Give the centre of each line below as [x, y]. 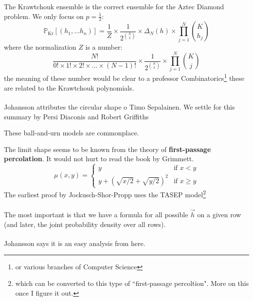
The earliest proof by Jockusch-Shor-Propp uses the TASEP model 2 [105, 193]
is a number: [104, 47]
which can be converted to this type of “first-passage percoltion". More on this [132, 283]
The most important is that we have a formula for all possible [96, 214]
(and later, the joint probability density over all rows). [85, 224]
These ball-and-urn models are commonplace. [72, 133]
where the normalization [40, 47]
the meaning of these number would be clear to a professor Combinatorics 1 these [124, 77]
